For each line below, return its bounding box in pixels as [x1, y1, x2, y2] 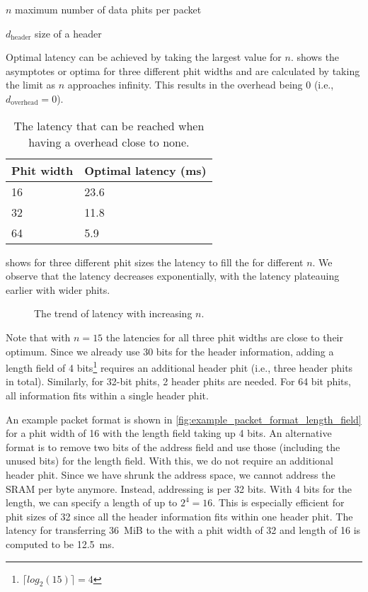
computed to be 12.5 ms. [6, 536, 115, 551]
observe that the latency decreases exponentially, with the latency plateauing [6, 268, 340, 283]
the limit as [6, 77, 56, 92]
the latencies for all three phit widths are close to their [105, 329, 343, 344]
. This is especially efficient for [212, 495, 345, 510]
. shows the [290, 50, 340, 64]
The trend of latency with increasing [34, 306, 192, 321]
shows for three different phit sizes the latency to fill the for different [6, 254, 304, 269]
